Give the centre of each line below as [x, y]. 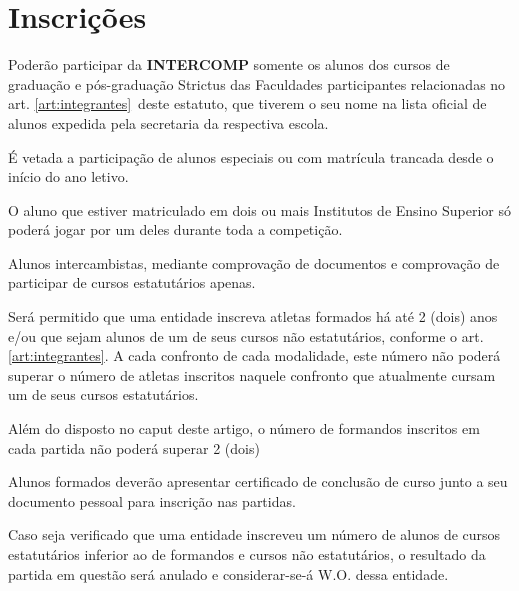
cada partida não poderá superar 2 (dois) [134, 447]
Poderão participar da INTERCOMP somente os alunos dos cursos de [229, 64]
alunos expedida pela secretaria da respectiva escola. [168, 122]
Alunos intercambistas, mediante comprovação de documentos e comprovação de [254, 262]
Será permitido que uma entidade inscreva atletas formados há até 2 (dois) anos [253, 316]
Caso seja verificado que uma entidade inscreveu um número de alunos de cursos [254, 534]
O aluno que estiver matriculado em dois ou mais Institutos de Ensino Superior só [259, 209]
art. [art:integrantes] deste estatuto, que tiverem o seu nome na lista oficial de [247, 103]
